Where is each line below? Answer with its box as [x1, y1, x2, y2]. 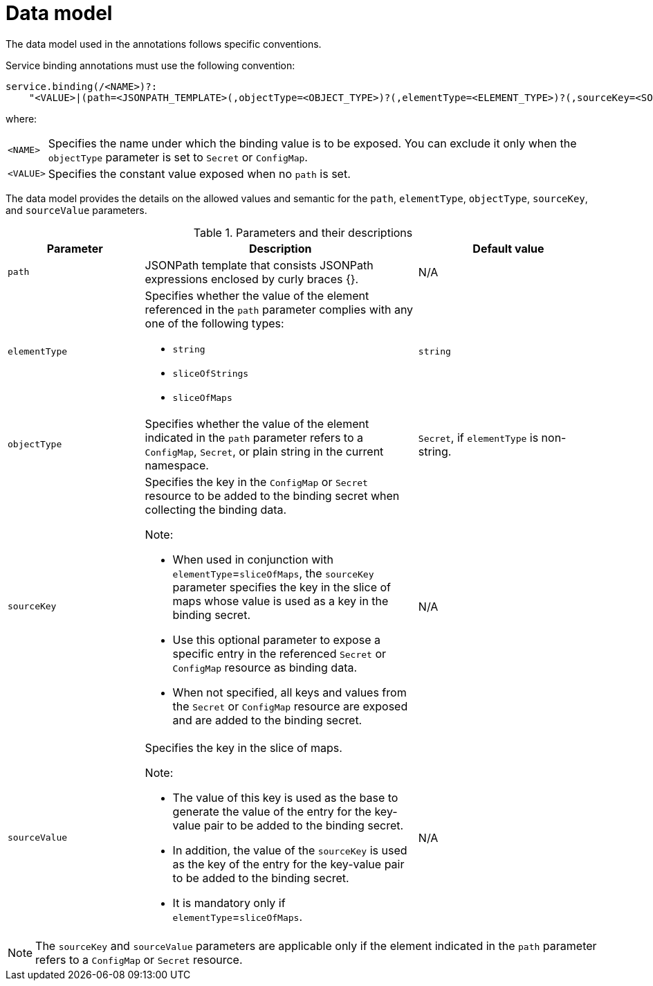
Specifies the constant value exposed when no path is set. [48, 166, 351, 181]
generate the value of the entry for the [172, 804, 371, 818]
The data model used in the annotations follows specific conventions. [6, 37, 322, 50]
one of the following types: [145, 316, 284, 330]
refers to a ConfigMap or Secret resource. [35, 952, 243, 967]
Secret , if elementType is [418, 430, 539, 445]
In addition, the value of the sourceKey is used [172, 843, 407, 857]
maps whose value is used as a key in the [172, 593, 389, 608]
